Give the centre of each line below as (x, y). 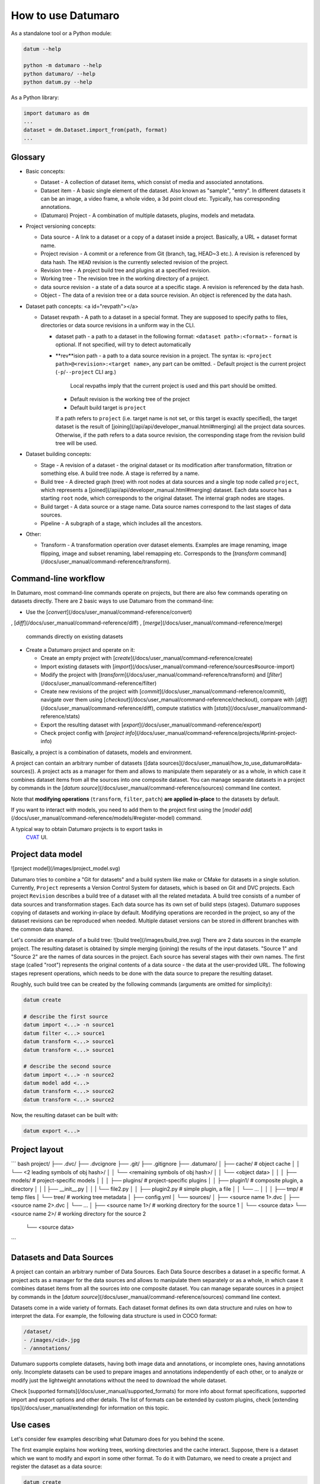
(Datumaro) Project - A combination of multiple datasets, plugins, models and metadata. (148, 215)
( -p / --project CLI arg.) (86, 372)
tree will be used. (76, 443)
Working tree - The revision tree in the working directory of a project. (125, 278)
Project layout (37, 1150)
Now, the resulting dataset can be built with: (65, 1115)
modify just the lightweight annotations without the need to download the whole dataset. (119, 1380)
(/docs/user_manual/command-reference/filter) (99, 683)
